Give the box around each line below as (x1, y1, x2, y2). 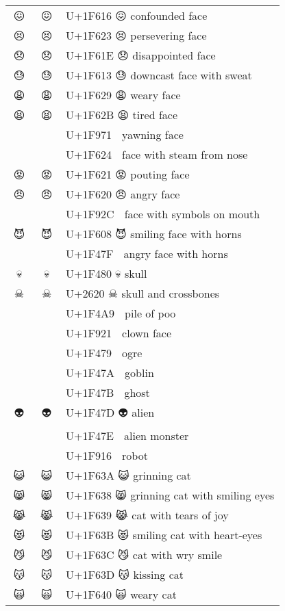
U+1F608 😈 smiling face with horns (66, 226, 242, 242)
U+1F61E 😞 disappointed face (66, 47, 216, 63)
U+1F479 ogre (66, 345, 142, 361)
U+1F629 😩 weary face (66, 87, 181, 103)
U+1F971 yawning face (66, 127, 184, 142)
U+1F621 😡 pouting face (66, 166, 190, 182)
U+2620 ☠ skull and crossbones (66, 285, 220, 301)
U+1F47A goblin (66, 365, 154, 380)
